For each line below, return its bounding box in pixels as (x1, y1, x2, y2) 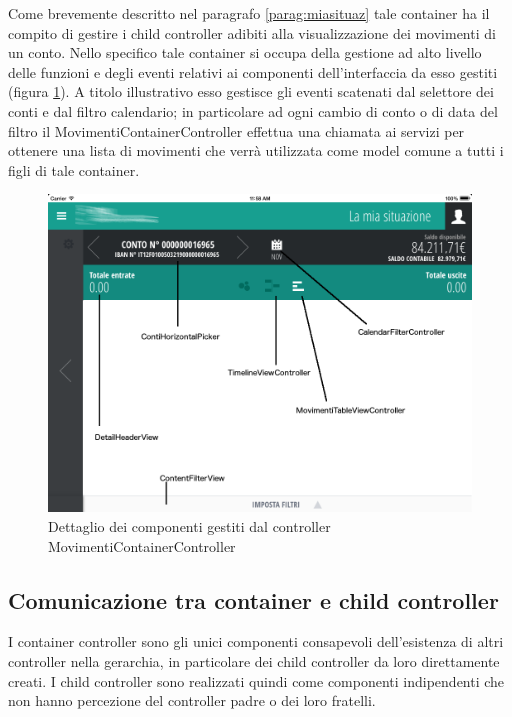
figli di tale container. (8, 159, 140, 180)
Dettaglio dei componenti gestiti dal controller (48, 515, 331, 536)
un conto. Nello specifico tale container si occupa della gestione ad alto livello (8, 42, 482, 63)
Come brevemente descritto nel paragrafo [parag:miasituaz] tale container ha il (8, 3, 490, 23)
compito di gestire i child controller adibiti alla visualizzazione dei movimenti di (8, 22, 496, 43)
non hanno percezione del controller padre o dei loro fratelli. (8, 690, 376, 711)
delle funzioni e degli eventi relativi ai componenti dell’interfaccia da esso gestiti (8, 61, 498, 82)
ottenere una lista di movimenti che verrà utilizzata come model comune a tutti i (8, 140, 504, 161)
